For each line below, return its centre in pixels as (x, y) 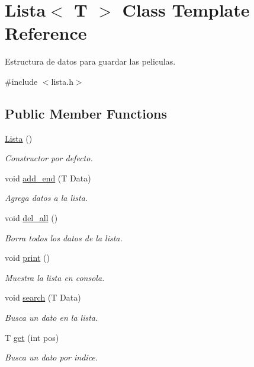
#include (21, 81)
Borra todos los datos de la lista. (64, 237)
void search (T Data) (43, 297)
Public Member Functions (86, 113)
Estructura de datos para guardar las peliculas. (90, 61)
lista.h (62, 81)
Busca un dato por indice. (52, 357)
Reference (46, 33)
